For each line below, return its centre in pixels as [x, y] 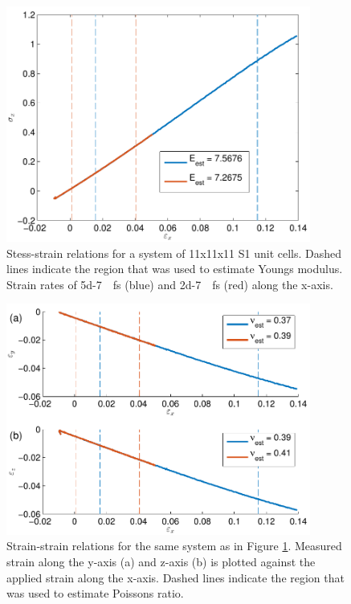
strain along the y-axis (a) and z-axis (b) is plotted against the [161, 561]
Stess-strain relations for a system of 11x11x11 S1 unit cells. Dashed [174, 253]
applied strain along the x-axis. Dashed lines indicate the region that [175, 577]
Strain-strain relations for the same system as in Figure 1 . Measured [174, 546]
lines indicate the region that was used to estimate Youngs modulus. [175, 269]
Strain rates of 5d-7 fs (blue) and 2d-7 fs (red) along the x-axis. [170, 284]
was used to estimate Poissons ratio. [95, 593]
